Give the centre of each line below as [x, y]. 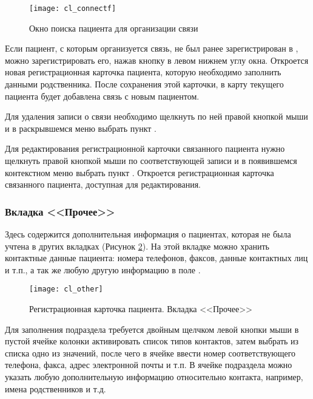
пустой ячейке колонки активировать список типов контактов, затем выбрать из [152, 341]
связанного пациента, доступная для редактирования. [103, 184]
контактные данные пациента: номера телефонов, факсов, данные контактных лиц [156, 258]
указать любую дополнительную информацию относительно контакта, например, [154, 377]
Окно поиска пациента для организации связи [114, 28]
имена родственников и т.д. [56, 388]
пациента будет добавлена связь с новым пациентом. [102, 96]
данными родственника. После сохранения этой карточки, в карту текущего [144, 84]
